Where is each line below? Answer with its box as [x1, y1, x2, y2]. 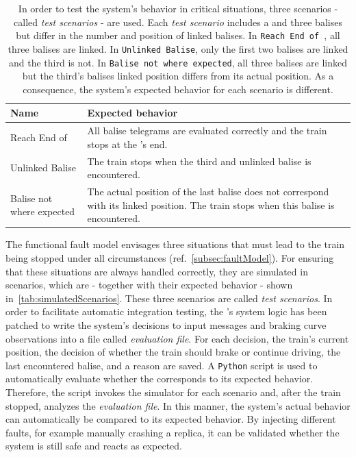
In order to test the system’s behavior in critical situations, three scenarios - [18, 1, 338, 15]
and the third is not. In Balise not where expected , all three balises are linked [9, 55, 347, 69]
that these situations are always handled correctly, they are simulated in [5, 264, 308, 278]
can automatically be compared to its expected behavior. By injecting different [5, 412, 336, 426]
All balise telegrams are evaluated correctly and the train [87, 123, 327, 138]
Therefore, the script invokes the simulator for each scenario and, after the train [5, 384, 341, 399]
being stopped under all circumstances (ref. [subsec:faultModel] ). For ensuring [5, 250, 334, 264]
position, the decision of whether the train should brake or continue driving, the [5, 345, 341, 359]
